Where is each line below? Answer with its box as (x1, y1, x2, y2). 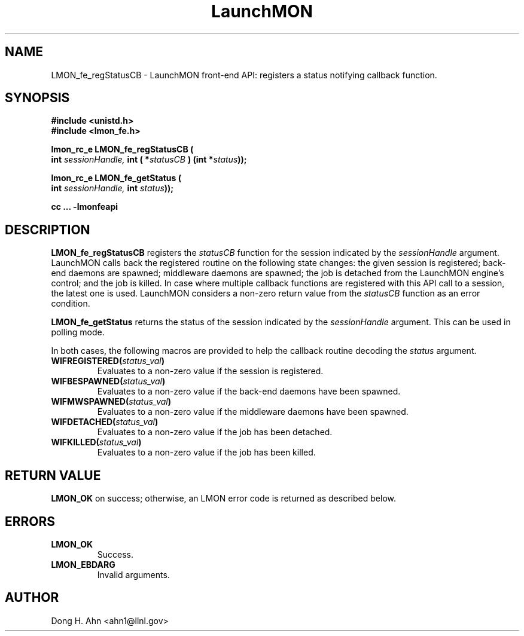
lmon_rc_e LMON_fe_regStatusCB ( (51, 144, 194, 155)
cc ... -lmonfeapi (51, 201, 118, 212)
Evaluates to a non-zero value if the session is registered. (97, 366, 324, 377)
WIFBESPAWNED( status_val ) (51, 376, 166, 387)
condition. (51, 298, 90, 309)
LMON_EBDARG (51, 559, 115, 570)
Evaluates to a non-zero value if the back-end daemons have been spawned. (97, 386, 401, 397)
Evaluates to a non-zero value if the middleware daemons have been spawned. (97, 406, 409, 417)
